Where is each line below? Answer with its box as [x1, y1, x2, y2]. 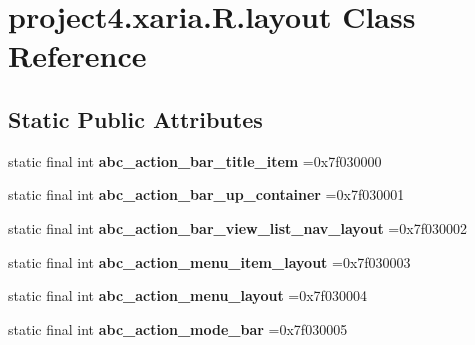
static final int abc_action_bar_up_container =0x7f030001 [8, 184, 405, 205]
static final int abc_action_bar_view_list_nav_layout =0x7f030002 [8, 217, 467, 238]
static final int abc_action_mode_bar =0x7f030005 [8, 318, 348, 339]
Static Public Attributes [8, 103, 263, 134]
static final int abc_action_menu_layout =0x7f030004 [8, 285, 367, 306]
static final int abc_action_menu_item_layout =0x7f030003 [8, 251, 411, 272]
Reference [8, 35, 147, 76]
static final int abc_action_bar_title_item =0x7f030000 [8, 150, 382, 171]
